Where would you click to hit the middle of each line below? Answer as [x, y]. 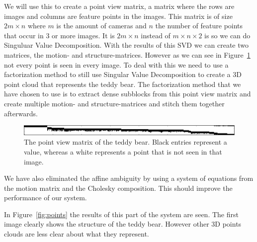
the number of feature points [199, 26]
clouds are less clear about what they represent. [77, 234]
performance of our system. [45, 198]
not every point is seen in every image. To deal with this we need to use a [116, 64]
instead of [156, 35]
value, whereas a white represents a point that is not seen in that [123, 151]
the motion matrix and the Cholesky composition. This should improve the [118, 188]
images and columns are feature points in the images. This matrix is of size [118, 16]
